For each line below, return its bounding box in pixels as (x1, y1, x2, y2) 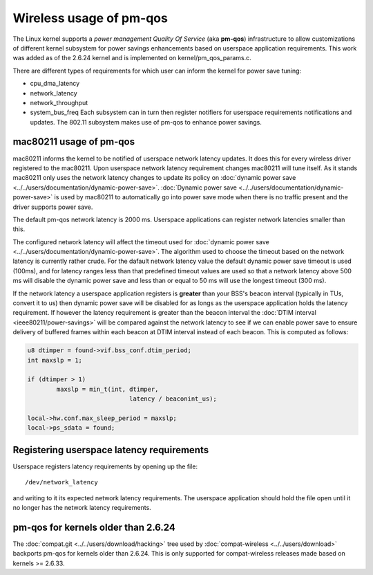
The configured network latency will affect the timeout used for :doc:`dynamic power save (12, 237, 269, 246)
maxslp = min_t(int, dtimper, (56, 385, 159, 393)
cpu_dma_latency (30, 80, 80, 88)
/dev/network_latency (25, 478, 98, 486)
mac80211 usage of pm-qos (12, 136, 135, 148)
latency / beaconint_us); (128, 395, 217, 403)
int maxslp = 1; (27, 356, 83, 364)
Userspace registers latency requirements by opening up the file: (12, 462, 198, 471)
